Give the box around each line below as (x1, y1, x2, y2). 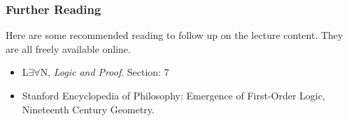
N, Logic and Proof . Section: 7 (40, 65, 169, 79)
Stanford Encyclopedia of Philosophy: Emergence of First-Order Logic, (22, 88, 325, 102)
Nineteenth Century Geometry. (22, 102, 155, 116)
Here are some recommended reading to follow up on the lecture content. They (6, 28, 343, 42)
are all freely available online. (6, 41, 131, 56)
